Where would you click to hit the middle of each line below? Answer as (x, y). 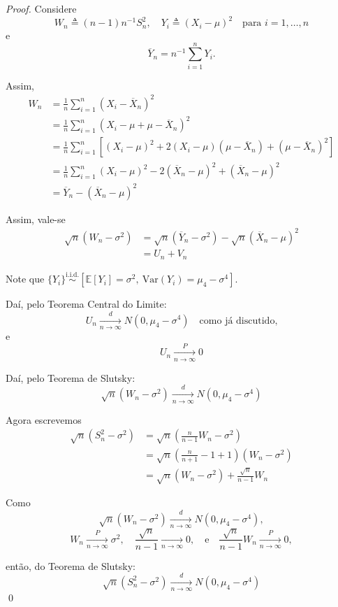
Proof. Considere (41, 8)
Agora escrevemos (44, 419)
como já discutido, (238, 321)
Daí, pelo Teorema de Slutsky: (71, 377)
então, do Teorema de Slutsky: (71, 565)
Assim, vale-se (36, 219)
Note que (25, 279)
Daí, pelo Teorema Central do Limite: (86, 304)
